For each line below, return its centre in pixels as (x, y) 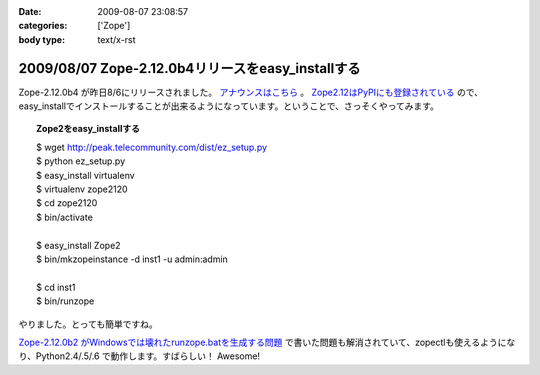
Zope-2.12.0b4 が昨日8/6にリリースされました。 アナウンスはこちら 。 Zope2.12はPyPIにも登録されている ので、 (251, 92)
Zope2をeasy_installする (88, 129)
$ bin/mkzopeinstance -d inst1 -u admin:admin (132, 259)
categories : (43, 26)
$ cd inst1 (56, 287)
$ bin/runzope (65, 301)
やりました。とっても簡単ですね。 (88, 324)
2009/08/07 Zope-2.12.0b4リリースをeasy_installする (189, 68)
